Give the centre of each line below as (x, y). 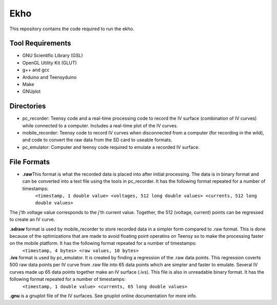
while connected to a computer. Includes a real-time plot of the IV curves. (100, 125)
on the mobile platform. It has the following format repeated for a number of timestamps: (103, 243)
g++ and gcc (36, 70)
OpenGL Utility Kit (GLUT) (50, 63)
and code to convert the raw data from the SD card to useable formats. (97, 140)
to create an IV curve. (32, 220)
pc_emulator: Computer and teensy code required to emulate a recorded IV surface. (111, 147)
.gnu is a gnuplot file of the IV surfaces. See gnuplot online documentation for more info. (103, 296)
